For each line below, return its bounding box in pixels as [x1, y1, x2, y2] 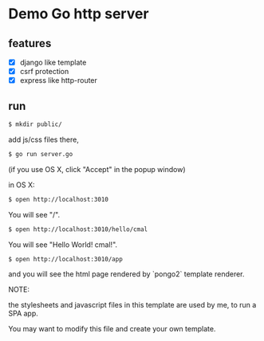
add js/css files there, [8, 135, 80, 144]
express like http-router [19, 76, 98, 85]
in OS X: [8, 180, 35, 190]
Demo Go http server [8, 5, 149, 23]
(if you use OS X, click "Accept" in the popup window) [8, 164, 186, 174]
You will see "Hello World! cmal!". [8, 240, 118, 249]
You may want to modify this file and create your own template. [8, 324, 216, 334]
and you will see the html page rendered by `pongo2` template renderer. [8, 269, 245, 279]
